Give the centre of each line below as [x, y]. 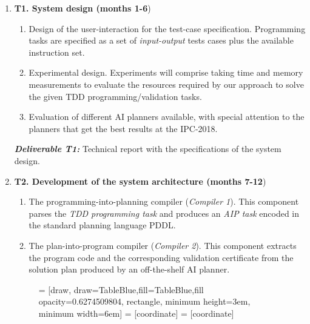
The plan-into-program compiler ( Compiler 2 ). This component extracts [163, 245]
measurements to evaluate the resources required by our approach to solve [166, 84]
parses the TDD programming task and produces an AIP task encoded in [164, 213]
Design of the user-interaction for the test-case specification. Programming [167, 28]
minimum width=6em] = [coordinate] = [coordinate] [136, 313]
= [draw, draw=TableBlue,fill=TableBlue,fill [121, 289]
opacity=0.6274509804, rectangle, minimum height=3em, [144, 301]
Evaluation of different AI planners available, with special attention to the [167, 117]
